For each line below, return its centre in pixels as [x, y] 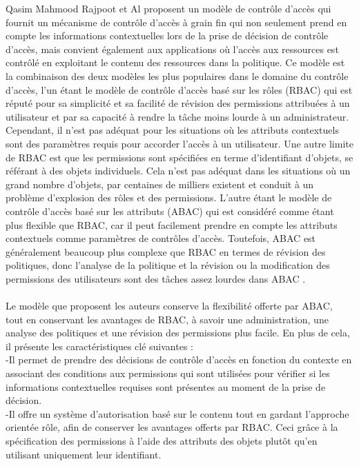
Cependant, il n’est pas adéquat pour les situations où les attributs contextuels [172, 130]
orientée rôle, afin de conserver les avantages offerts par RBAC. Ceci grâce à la [172, 427]
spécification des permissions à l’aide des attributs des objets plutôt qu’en [162, 440]
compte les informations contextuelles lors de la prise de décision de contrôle [167, 36]
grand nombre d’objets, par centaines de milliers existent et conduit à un [160, 184]
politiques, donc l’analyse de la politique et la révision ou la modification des [168, 265]
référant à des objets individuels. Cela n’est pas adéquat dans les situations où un [178, 171]
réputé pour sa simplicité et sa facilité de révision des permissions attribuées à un [178, 103]
